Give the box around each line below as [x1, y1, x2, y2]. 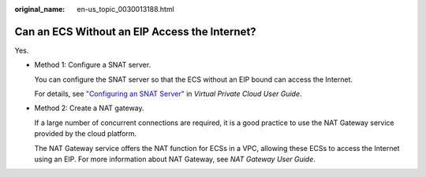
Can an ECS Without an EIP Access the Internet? [14, 24, 256, 39]
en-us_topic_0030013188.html [77, 5, 175, 13]
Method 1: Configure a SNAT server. [34, 60, 151, 70]
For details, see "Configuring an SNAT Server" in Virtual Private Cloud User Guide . [34, 89, 303, 98]
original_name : [14, 5, 65, 13]
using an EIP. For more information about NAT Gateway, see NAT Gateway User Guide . [34, 154, 316, 164]
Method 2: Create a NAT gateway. [34, 103, 145, 113]
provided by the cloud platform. [34, 129, 137, 138]
